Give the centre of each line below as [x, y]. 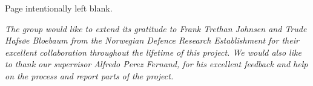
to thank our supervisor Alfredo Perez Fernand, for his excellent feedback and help [156, 64]
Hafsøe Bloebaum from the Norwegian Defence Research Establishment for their [152, 40]
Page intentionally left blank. [59, 8]
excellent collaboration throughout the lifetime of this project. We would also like [153, 52]
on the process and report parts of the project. [89, 75]
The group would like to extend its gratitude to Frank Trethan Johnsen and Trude [156, 28]
